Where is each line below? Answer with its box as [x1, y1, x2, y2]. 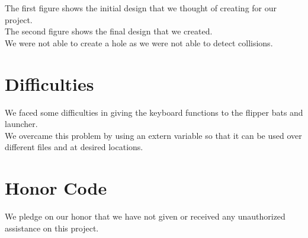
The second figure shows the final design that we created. [5, 25, 213, 37]
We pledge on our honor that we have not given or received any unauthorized [5, 210, 285, 222]
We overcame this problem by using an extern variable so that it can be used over [5, 129, 302, 141]
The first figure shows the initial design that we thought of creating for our [5, 2, 277, 14]
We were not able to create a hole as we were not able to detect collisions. [5, 36, 273, 49]
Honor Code [5, 176, 107, 200]
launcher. [5, 118, 38, 130]
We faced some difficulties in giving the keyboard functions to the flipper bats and [5, 106, 303, 118]
